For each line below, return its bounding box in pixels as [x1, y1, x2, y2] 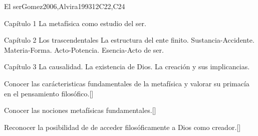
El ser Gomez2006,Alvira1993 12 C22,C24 [4, 1, 125, 11]
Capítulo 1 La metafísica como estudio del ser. [4, 18, 146, 28]
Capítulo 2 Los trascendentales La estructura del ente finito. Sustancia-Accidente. [4, 35, 254, 45]
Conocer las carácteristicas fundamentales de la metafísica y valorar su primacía [4, 78, 249, 88]
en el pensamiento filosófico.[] [4, 88, 94, 98]
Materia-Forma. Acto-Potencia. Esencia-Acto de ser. [4, 44, 164, 55]
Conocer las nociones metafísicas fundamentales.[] [4, 105, 156, 115]
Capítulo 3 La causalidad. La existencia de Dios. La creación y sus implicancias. [4, 61, 250, 72]
